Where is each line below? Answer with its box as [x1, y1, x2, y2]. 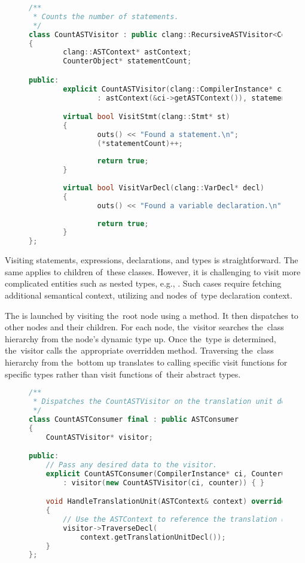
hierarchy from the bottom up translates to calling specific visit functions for [5, 355, 288, 368]
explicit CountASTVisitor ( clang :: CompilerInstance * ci [63, 84, 286, 93]
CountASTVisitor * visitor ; [45, 433, 153, 442]
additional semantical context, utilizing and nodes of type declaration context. [5, 288, 292, 301]
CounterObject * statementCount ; [63, 57, 192, 66]
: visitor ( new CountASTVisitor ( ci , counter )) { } [63, 478, 264, 487]
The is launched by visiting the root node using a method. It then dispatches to [5, 309, 298, 321]
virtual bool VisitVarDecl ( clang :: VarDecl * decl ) [63, 184, 264, 193]
